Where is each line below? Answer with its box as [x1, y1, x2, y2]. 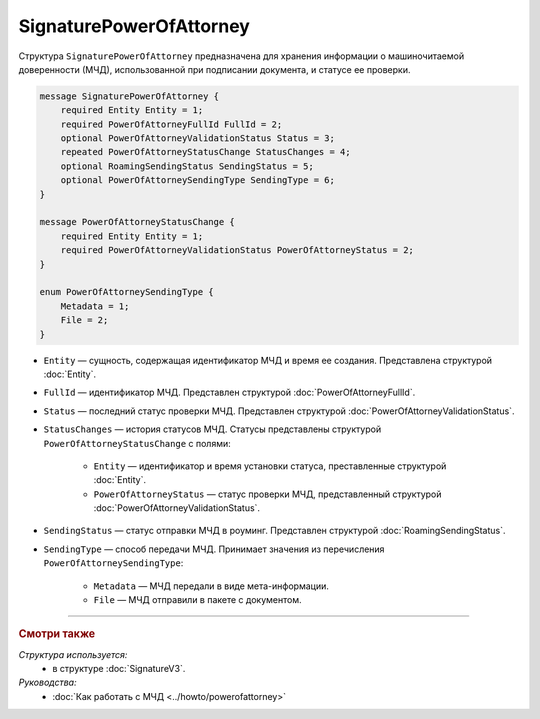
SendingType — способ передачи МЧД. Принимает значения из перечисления [43, 543, 385, 555]
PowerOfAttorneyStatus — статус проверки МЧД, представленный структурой [93, 488, 442, 500]
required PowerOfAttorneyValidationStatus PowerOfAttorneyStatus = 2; [60, 245, 415, 256]
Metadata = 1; [60, 300, 130, 312]
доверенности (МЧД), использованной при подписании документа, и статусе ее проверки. [18, 63, 411, 75]
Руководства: [18, 676, 77, 689]
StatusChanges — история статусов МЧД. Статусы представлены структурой [43, 423, 382, 435]
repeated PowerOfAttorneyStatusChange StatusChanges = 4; [60, 146, 351, 158]
